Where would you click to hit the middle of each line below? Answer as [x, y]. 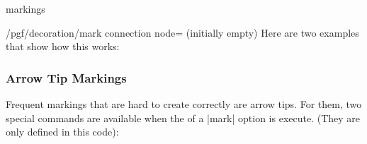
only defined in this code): [62, 132]
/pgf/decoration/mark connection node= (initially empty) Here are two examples [182, 32]
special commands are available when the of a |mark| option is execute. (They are [183, 118]
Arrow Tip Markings [66, 77]
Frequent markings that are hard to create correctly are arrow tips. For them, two [184, 104]
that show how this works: [63, 46]
